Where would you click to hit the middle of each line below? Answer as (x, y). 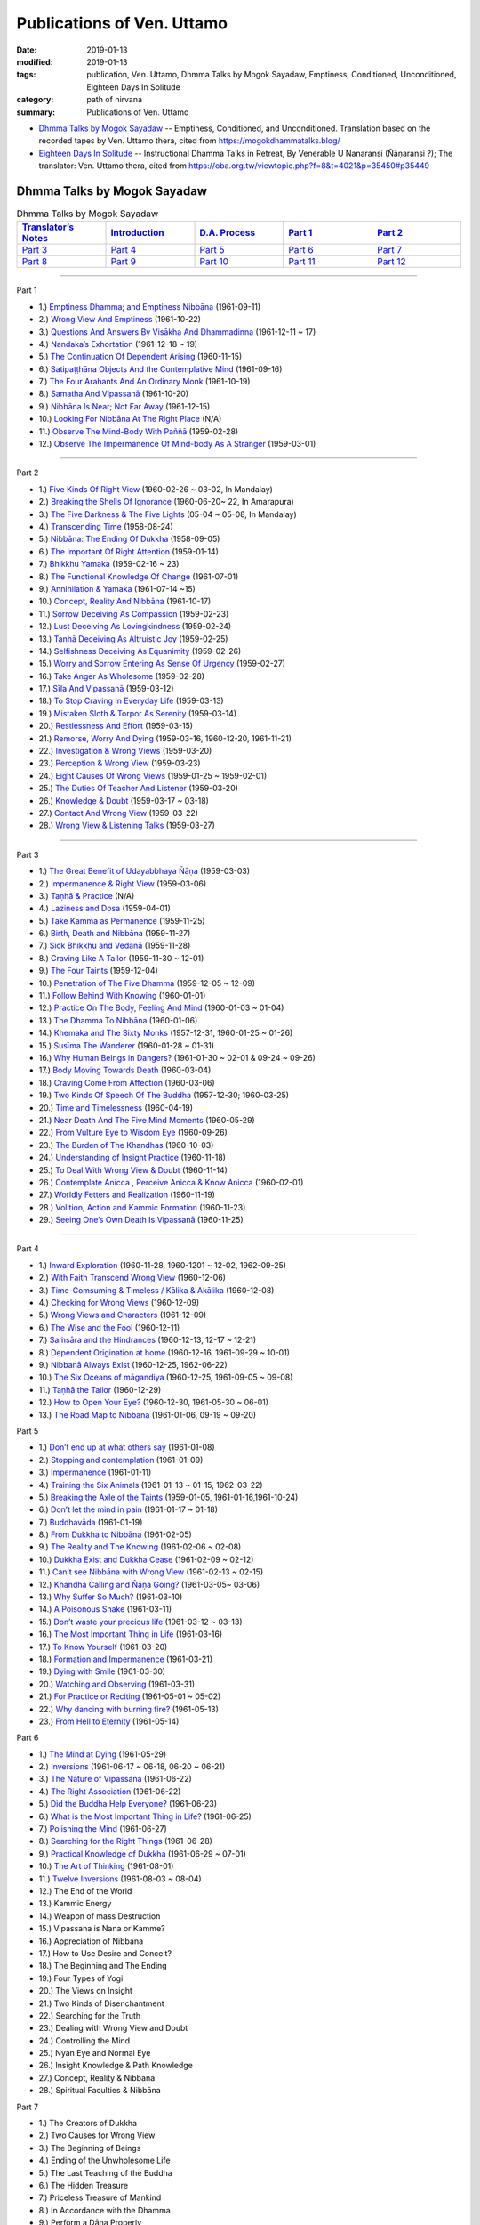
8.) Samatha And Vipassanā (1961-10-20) (114, 394)
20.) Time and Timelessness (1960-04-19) (116, 1107)
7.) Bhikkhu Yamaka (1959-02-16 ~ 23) (109, 564)
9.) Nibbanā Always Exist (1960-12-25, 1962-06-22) (133, 1364)
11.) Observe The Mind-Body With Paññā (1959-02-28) (139, 431)
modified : (35, 61)
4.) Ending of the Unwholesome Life (104, 2160)
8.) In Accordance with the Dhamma (104, 2210)
